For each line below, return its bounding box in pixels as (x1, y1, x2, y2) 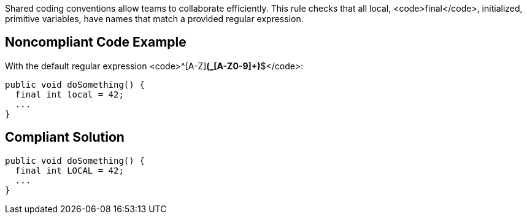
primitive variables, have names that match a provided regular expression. (5, 13, 304, 24)
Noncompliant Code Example (5, 34, 187, 50)
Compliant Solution (5, 129, 125, 145)
